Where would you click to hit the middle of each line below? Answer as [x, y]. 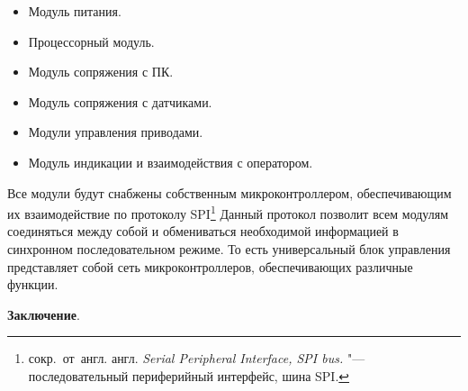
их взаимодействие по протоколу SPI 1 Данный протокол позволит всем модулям [228, 212]
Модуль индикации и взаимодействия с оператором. [171, 162]
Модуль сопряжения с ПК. [101, 72]
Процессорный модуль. [91, 41]
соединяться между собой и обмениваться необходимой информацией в [203, 231]
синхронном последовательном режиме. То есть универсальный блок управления [229, 249]
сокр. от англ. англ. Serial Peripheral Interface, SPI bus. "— [197, 358]
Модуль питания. [75, 11]
